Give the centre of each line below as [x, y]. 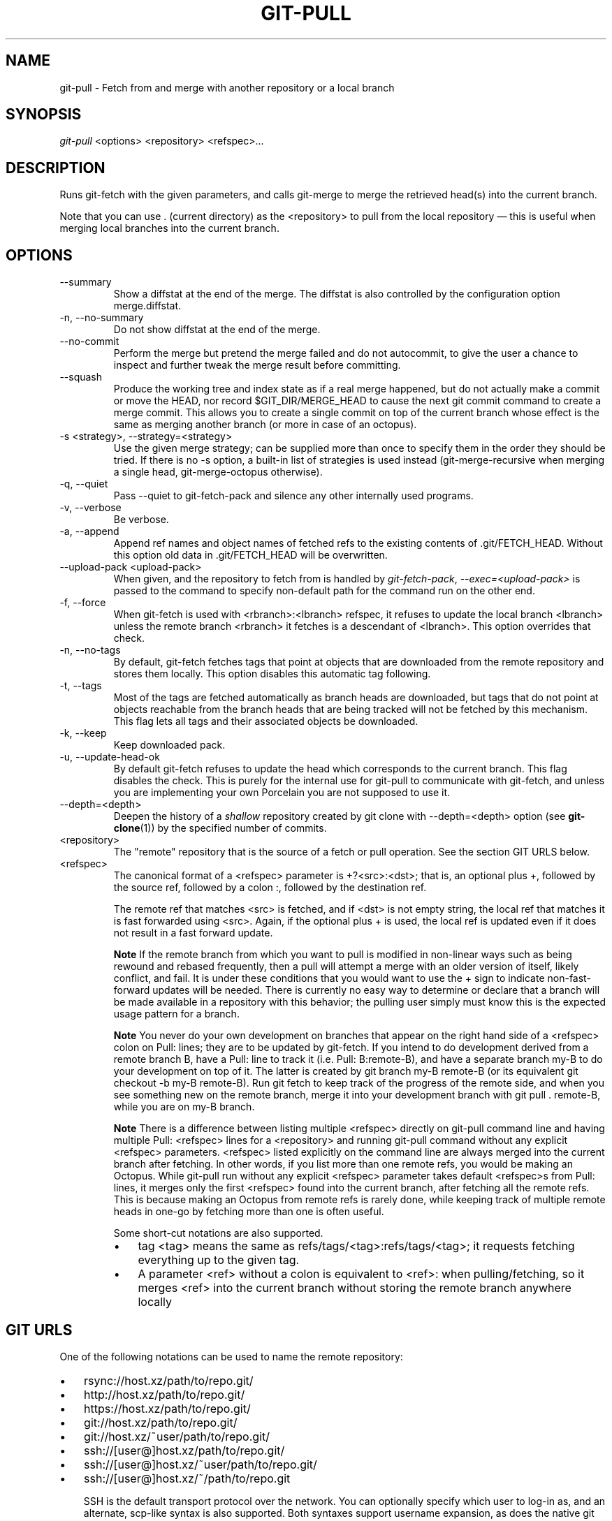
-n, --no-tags [90, 650]
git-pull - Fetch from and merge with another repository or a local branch [227, 87]
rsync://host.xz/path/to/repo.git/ [169, 1380]
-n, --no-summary [102, 318]
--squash [81, 377]
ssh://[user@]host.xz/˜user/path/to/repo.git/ [201, 1464]
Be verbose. [141, 520]
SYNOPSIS [44, 115]
